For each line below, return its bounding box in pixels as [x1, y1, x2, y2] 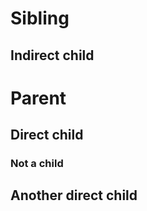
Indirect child [10, 47, 95, 64]
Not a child [10, 157, 64, 171]
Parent [10, 87, 67, 109]
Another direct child [10, 187, 138, 204]
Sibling [10, 7, 70, 30]
